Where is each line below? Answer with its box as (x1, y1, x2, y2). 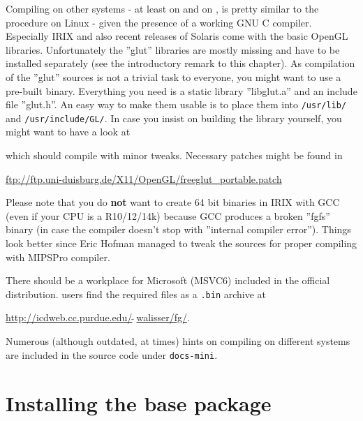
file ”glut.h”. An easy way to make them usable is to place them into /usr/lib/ (6, 97, 347, 112)
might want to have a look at (6, 124, 131, 139)
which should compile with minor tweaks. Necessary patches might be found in (6, 148, 343, 163)
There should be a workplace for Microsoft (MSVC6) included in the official (6, 273, 330, 288)
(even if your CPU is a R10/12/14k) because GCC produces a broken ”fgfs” (6, 208, 330, 223)
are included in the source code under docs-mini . (6, 347, 218, 362)
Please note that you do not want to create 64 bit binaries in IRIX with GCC (6, 195, 340, 209)
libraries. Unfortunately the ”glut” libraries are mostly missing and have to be (6, 42, 340, 57)
